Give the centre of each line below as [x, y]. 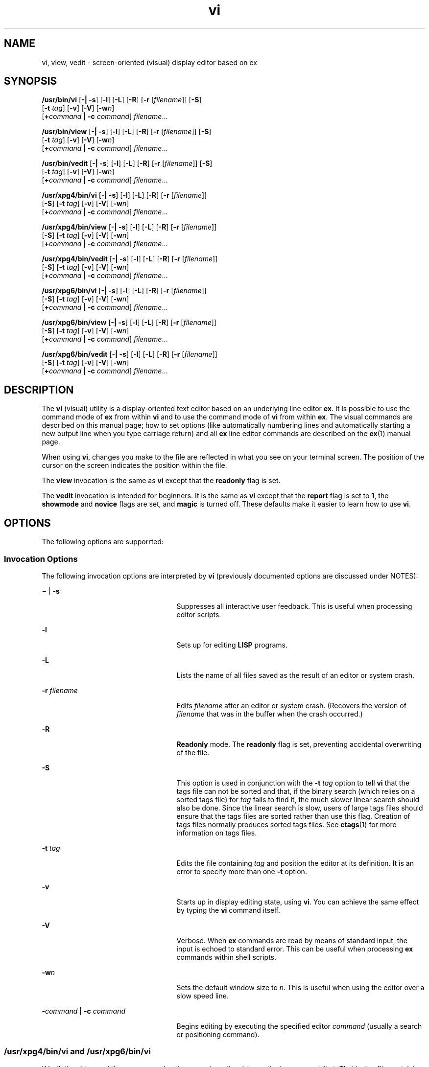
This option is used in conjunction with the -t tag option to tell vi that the [293, 783]
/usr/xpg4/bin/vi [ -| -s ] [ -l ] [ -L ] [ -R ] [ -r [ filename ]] [124, 195]
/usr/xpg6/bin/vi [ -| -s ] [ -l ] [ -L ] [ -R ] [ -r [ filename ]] [124, 291]
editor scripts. [199, 614]
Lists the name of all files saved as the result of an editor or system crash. [296, 675]
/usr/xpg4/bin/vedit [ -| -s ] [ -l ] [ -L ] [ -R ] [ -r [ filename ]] [130, 259]
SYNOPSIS [31, 81]
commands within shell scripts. [226, 957]
